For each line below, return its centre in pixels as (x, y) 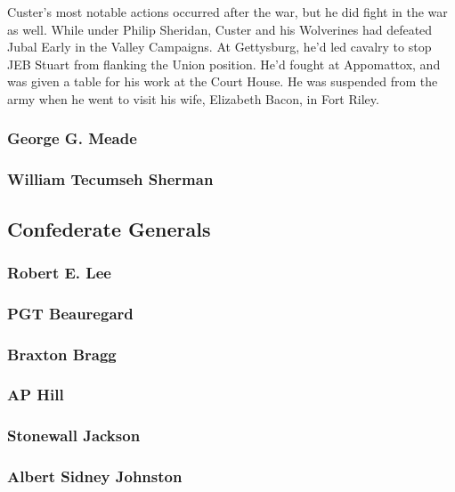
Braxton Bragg (62, 354)
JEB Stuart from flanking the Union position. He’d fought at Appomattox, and (224, 64)
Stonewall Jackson (74, 436)
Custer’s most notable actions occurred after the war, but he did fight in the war (227, 12)
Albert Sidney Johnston (95, 476)
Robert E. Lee (59, 272)
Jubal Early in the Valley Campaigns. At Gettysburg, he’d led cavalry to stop (219, 47)
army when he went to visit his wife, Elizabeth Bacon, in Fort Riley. (193, 98)
